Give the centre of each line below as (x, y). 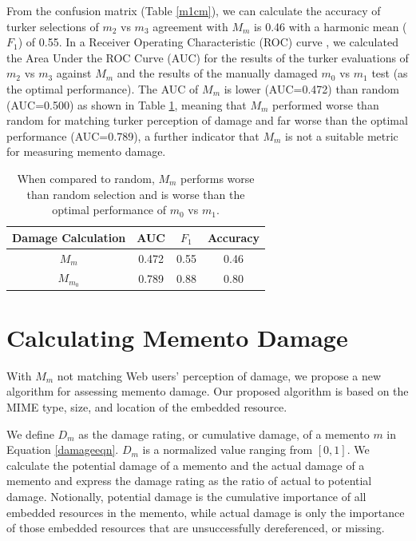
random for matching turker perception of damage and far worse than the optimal (207, 120)
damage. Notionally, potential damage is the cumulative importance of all (186, 497)
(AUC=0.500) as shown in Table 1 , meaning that (127, 104)
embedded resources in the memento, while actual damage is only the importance (206, 512)
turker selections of (53, 26)
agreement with (190, 26)
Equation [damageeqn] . (63, 450)
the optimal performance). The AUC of (103, 88)
